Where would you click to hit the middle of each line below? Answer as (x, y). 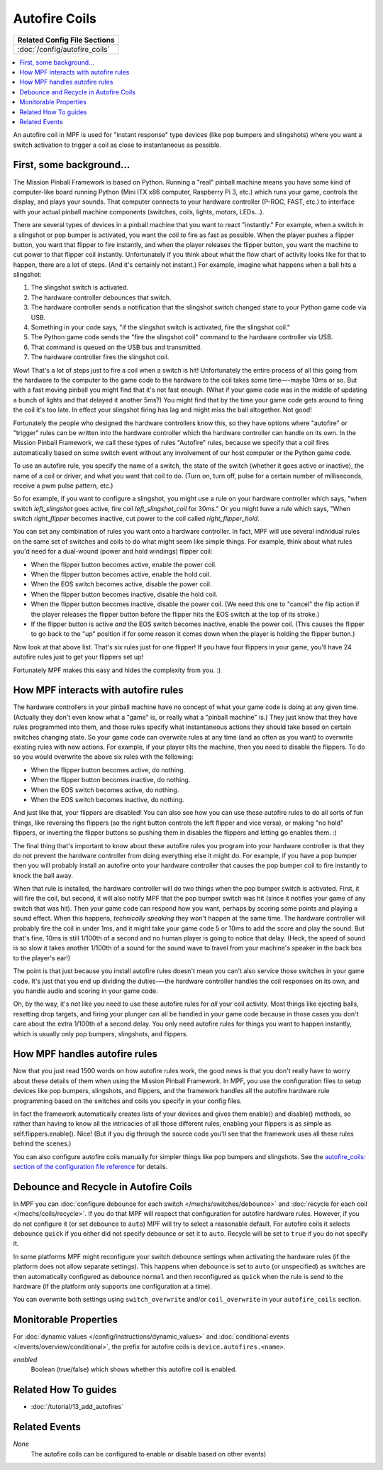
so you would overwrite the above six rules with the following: (104, 757)
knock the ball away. (43, 875)
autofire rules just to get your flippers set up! (78, 657)
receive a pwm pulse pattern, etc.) (63, 486)
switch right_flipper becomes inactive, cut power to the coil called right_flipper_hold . (137, 519)
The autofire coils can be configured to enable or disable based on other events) (149, 1454)
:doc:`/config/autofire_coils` (63, 49)
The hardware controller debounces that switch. (101, 297)
